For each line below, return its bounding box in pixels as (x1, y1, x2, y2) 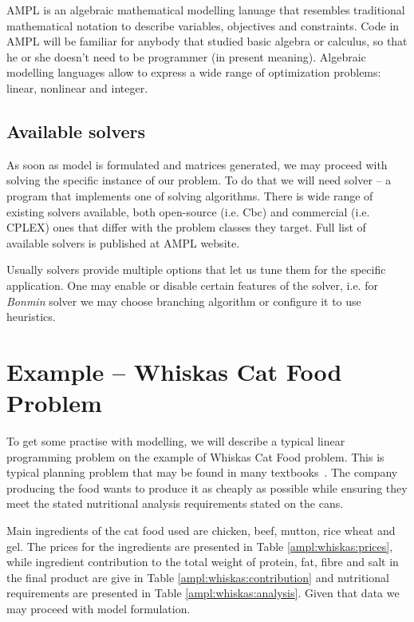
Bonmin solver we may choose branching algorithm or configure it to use (6, 292, 361, 309)
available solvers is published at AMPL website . (6, 234, 240, 251)
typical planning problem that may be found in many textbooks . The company (6, 464, 398, 481)
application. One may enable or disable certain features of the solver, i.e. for (6, 276, 378, 293)
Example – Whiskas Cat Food (6, 355, 342, 387)
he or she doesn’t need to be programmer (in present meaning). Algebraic (6, 48, 366, 65)
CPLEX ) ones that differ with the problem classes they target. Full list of (6, 219, 366, 236)
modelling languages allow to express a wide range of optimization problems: (6, 64, 381, 81)
